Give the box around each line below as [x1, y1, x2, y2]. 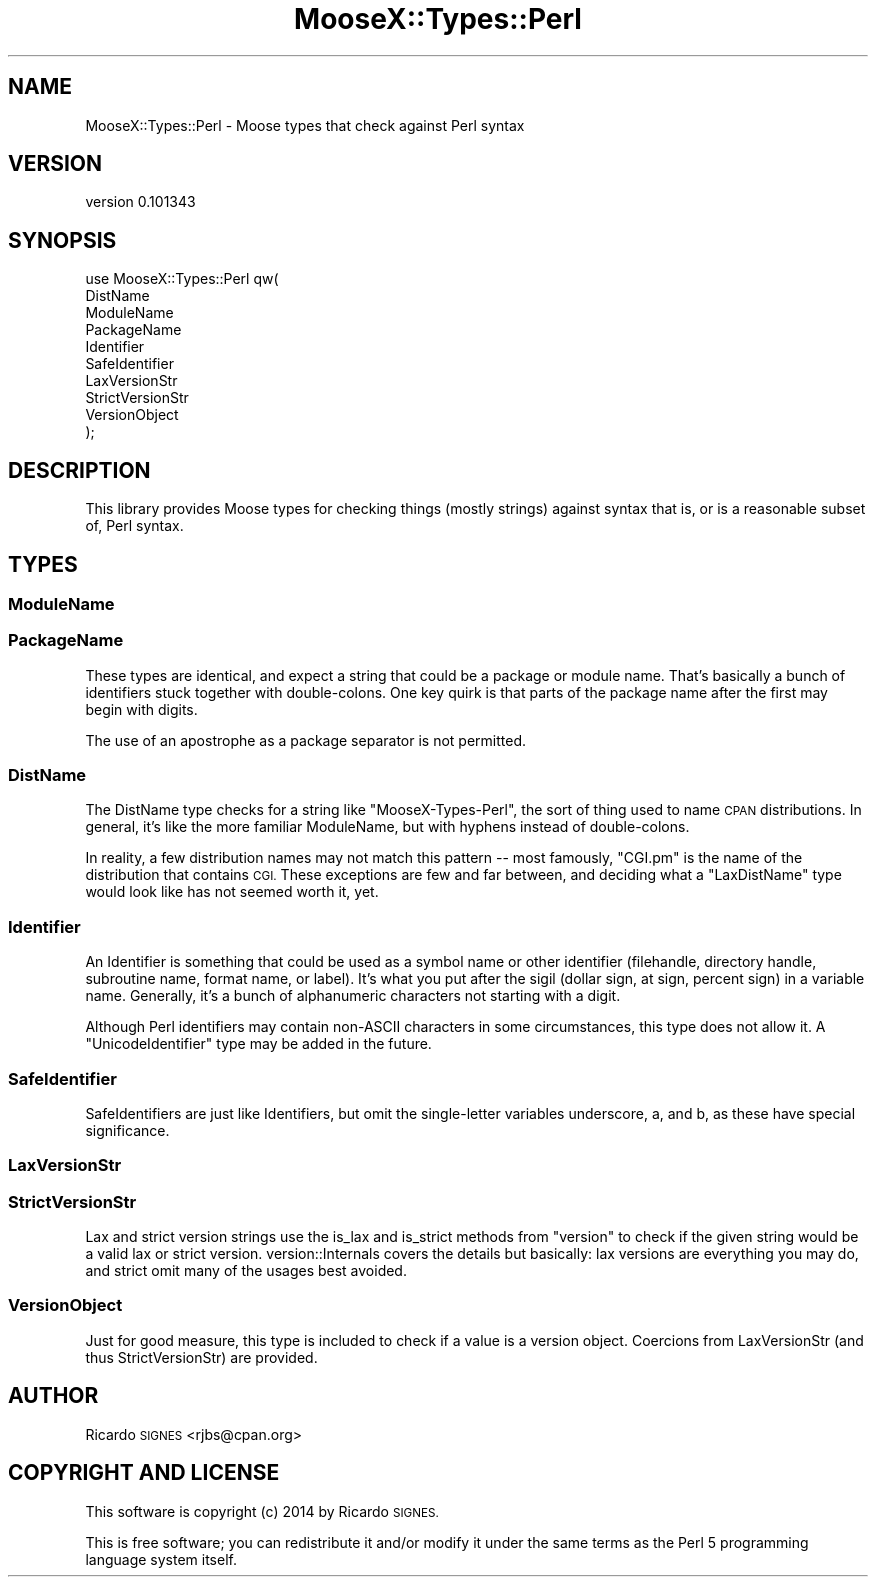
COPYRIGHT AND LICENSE [8, 1460, 280, 1486]
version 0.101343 [85, 193, 196, 211]
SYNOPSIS [8, 227, 117, 253]
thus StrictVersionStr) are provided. [85, 1348, 318, 1366]
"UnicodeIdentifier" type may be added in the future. [85, 1035, 432, 1053]
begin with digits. [85, 700, 198, 718]
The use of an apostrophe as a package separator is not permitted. [85, 731, 526, 749]
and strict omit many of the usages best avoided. [85, 1262, 407, 1280]
